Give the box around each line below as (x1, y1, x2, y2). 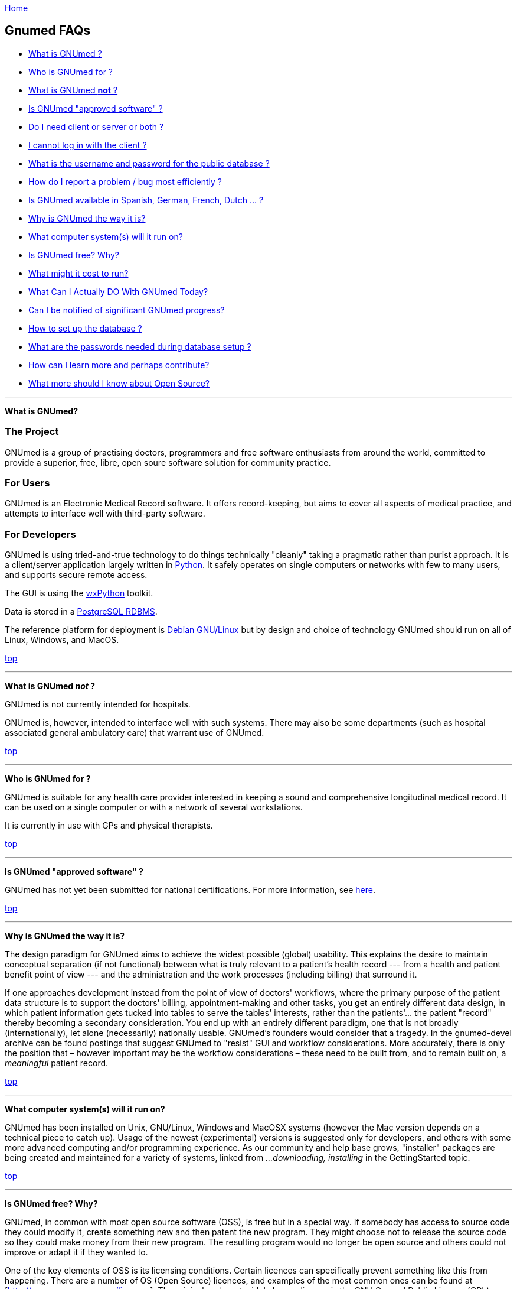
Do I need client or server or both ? (28, 121, 164, 132)
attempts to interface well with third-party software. (5, 508, 205, 519)
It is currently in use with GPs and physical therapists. (5, 820, 213, 831)
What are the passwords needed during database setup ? (28, 341, 251, 352)
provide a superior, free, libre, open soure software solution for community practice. (5, 457, 331, 467)
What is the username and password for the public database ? (28, 158, 270, 168)
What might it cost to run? (28, 268, 129, 278)
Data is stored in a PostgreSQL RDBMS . (5, 606, 158, 617)
